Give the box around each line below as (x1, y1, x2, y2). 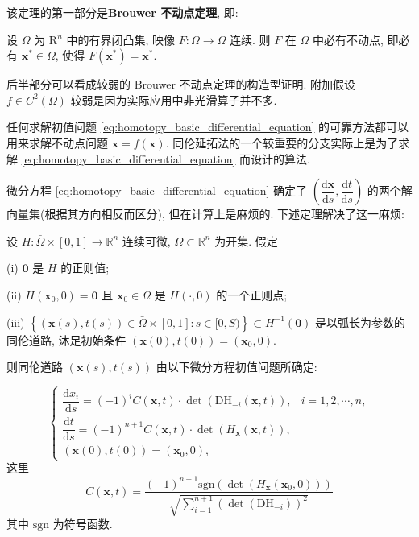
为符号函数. (52, 514, 113, 531)
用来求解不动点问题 (6, 134, 108, 151)
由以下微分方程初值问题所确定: (156, 358, 317, 375)
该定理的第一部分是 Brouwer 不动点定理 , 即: (6, 4, 239, 20)
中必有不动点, (313, 31, 384, 48)
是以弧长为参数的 (315, 313, 406, 330)
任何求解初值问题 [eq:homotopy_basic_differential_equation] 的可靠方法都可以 (6, 118, 409, 135)
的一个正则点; (216, 286, 288, 303)
